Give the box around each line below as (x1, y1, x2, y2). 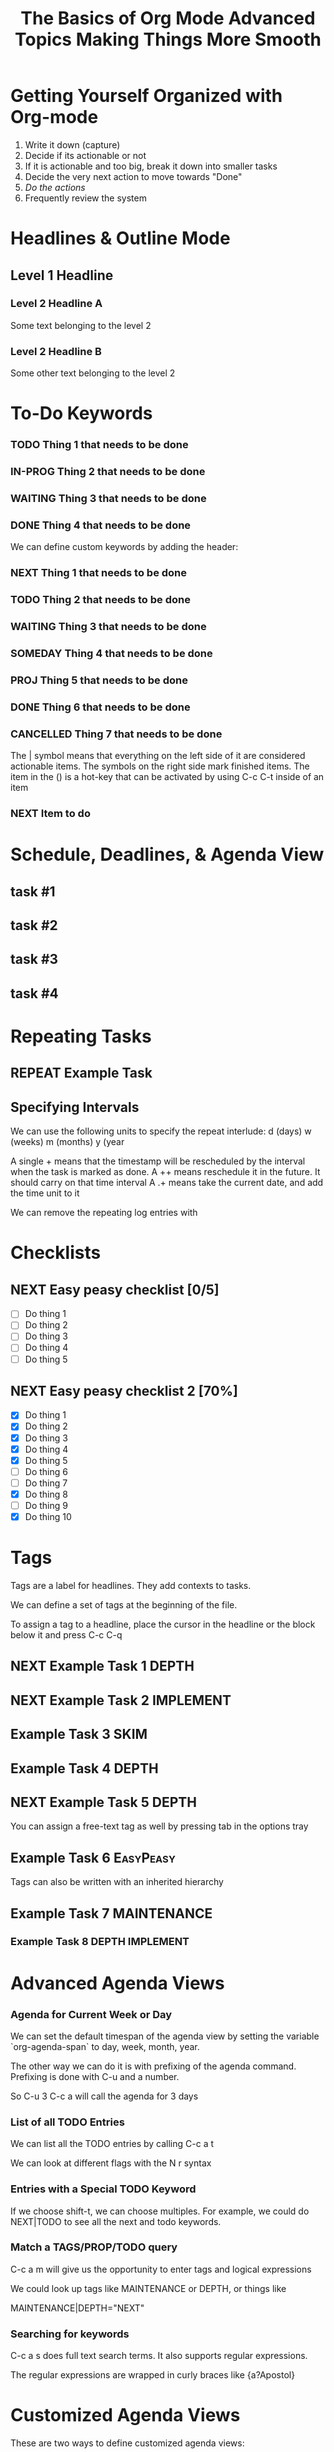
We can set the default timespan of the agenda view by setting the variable (10, 2030, 320, 2042)
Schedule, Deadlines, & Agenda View (10, 843, 325, 866)
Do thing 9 (24, 1499, 68, 1511)
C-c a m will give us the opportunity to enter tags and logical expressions (10, 2263, 312, 2275)
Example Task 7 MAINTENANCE (10, 1905, 213, 1922)
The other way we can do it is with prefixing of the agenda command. (10, 2060, 297, 2072)
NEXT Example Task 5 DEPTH (10, 1793, 197, 1811)
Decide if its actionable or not (24, 149, 147, 161)
